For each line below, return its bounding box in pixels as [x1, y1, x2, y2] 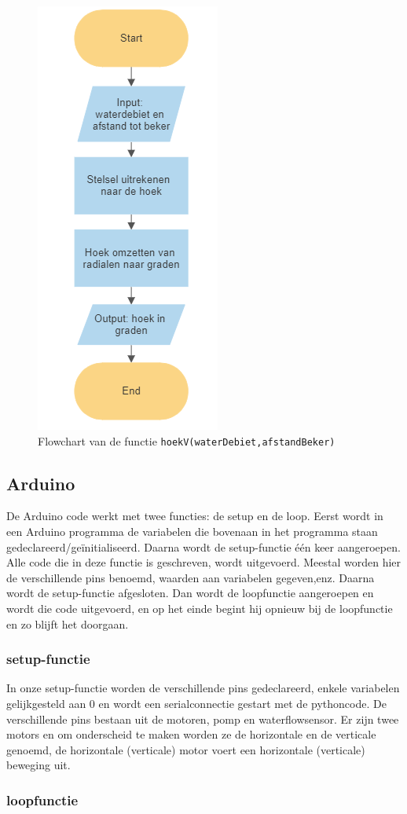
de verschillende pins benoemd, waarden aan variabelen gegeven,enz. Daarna [6, 569, 375, 585]
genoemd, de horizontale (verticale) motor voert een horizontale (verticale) [6, 741, 365, 757]
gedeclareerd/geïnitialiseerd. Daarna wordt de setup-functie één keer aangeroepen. [6, 538, 401, 555]
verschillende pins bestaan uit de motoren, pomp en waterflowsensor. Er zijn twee [6, 710, 399, 727]
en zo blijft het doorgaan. [6, 615, 129, 632]
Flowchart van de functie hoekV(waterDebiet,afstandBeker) [38, 432, 335, 449]
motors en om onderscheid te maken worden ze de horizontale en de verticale [6, 726, 376, 742]
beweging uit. [6, 757, 71, 773]
